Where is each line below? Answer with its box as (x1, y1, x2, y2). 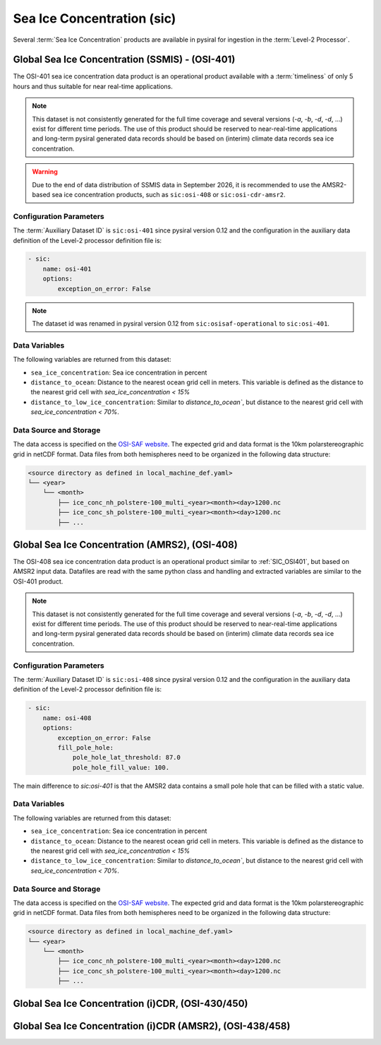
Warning (32, 167, 58, 176)
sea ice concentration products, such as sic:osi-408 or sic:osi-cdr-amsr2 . (52, 190, 286, 199)
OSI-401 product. (13, 577, 64, 586)
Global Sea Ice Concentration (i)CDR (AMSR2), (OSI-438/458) (13, 1020, 291, 1032)
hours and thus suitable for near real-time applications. (13, 82, 173, 90)
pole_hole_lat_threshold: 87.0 (72, 753, 181, 762)
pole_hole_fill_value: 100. (72, 763, 169, 772)
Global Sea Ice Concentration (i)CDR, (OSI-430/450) (13, 997, 248, 1010)
